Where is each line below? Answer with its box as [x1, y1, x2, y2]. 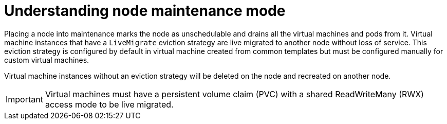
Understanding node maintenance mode [4, 2, 286, 20]
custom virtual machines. [4, 55, 89, 64]
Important [6, 94, 43, 104]
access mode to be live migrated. [45, 99, 174, 110]
